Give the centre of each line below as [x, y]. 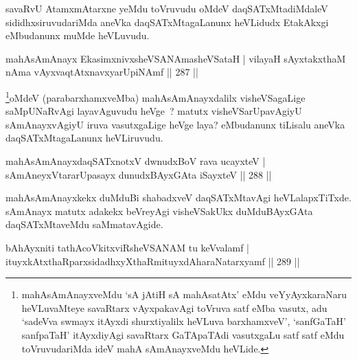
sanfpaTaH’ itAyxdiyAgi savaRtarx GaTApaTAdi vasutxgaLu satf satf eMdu [183, 334]
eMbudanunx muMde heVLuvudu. [78, 35]
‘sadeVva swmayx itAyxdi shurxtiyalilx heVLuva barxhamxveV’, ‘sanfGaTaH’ [184, 321]
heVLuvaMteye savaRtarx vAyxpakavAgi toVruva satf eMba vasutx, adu [174, 307]
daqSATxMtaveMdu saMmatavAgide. [84, 224]
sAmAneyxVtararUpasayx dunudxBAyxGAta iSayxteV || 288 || [139, 174]
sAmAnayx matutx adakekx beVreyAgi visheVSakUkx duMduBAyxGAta [159, 211]
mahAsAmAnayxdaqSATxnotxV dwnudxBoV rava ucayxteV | [136, 161]
